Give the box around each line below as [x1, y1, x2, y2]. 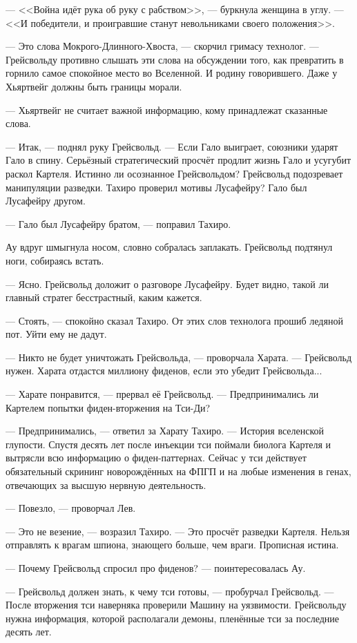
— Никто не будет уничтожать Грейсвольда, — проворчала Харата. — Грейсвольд [6, 349, 352, 364]
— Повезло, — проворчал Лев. [6, 501, 136, 515]
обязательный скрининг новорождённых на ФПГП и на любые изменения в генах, [6, 464, 351, 479]
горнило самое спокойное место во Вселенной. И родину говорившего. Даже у [6, 66, 338, 80]
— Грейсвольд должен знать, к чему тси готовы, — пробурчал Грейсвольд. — [6, 584, 334, 598]
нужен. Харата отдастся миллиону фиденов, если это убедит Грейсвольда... [6, 363, 322, 378]
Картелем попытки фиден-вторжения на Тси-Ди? [6, 400, 211, 414]
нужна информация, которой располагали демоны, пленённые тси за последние [6, 611, 340, 625]
